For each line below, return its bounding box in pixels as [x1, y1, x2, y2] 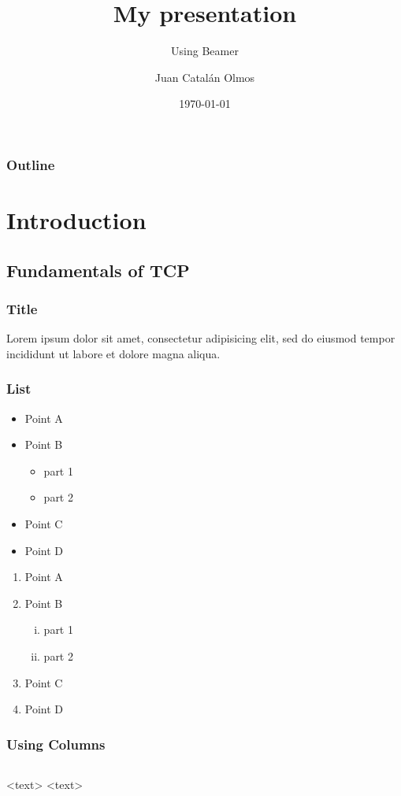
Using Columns [6, 734, 106, 753]
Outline [6, 154, 55, 174]
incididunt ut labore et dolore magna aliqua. [6, 345, 221, 361]
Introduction [6, 204, 147, 236]
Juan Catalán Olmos [154, 68, 255, 85]
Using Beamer [171, 43, 239, 59]
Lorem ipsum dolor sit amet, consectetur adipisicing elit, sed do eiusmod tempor [6, 330, 395, 346]
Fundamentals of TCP [6, 257, 190, 282]
